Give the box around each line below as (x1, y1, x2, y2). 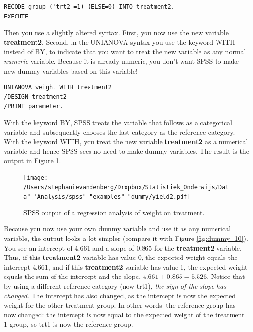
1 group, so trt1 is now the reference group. (4, 319, 133, 329)
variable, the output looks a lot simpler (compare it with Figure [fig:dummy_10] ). (4, 233, 248, 243)
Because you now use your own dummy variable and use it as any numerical (4, 223, 231, 234)
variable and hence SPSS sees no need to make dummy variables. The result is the (4, 146, 249, 156)
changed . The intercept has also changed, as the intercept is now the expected (4, 290, 236, 300)
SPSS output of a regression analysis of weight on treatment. (23, 207, 205, 217)
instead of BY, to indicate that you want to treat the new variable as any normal (4, 46, 246, 56)
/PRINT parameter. (4, 103, 63, 110)
